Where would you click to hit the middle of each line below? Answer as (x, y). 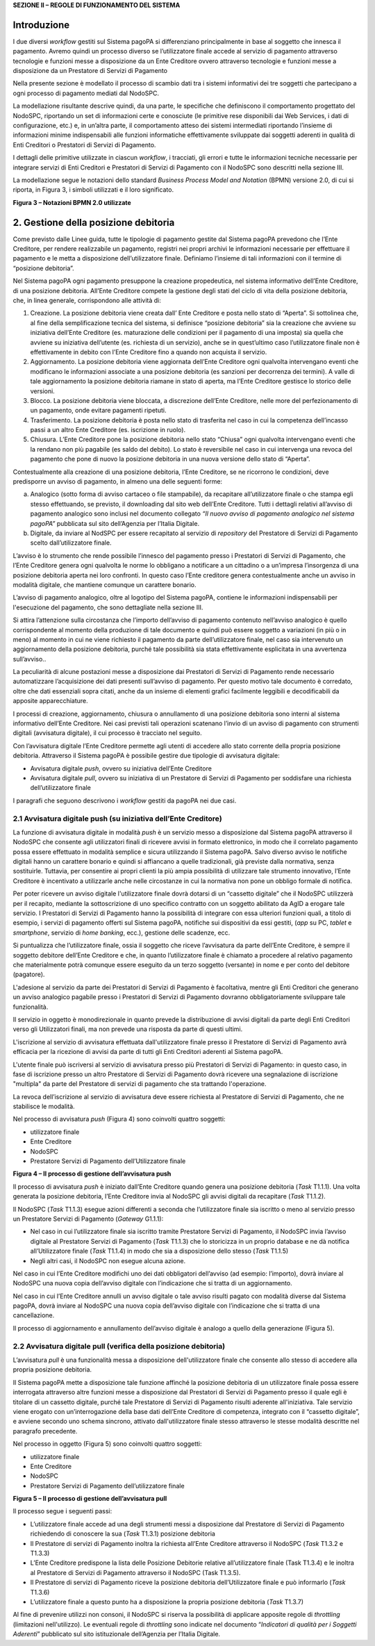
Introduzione (41, 25)
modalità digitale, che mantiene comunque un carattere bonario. (105, 584)
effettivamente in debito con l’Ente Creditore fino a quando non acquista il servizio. (149, 352)
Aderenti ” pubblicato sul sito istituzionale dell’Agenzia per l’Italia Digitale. (117, 1634)
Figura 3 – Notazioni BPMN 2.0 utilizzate (72, 202)
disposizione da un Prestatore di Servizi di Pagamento (90, 71)
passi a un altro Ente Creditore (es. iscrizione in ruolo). (108, 430)
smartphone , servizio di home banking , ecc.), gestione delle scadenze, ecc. (122, 932)
